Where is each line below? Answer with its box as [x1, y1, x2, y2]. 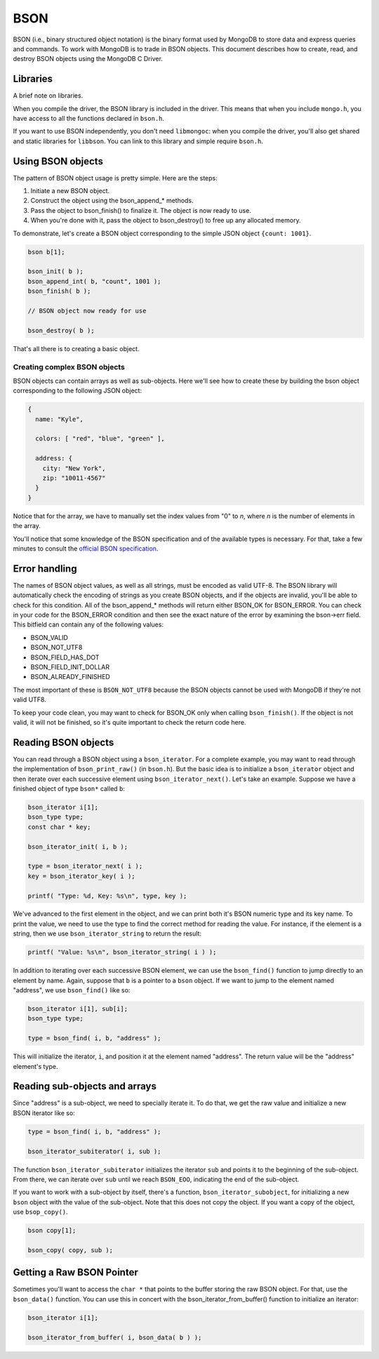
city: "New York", [42, 464, 106, 472]
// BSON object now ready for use [27, 306, 147, 315]
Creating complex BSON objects [13, 362, 126, 372]
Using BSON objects [13, 155, 103, 167]
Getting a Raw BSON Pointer [13, 1266, 138, 1278]
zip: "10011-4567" [42, 474, 106, 482]
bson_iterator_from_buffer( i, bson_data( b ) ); [27, 1333, 202, 1341]
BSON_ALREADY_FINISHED [30, 673, 110, 681]
